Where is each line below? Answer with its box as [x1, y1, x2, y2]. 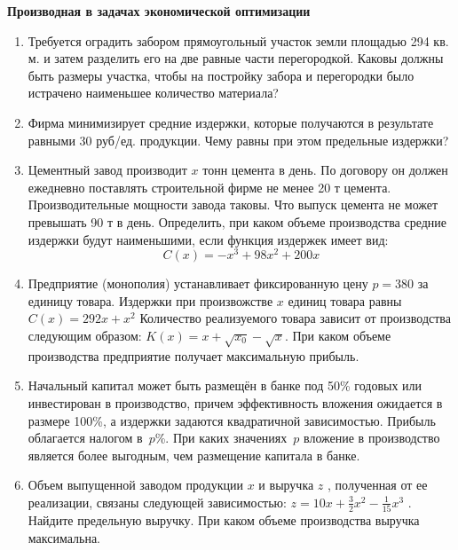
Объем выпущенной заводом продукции [28, 475, 244, 494]
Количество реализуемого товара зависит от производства [139, 309, 451, 327]
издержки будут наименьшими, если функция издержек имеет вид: [28, 230, 389, 248]
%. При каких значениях [154, 428, 288, 447]
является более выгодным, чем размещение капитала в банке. [28, 445, 360, 464]
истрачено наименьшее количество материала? [28, 83, 279, 102]
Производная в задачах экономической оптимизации [7, 2, 311, 20]
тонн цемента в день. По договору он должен [202, 161, 448, 179]
